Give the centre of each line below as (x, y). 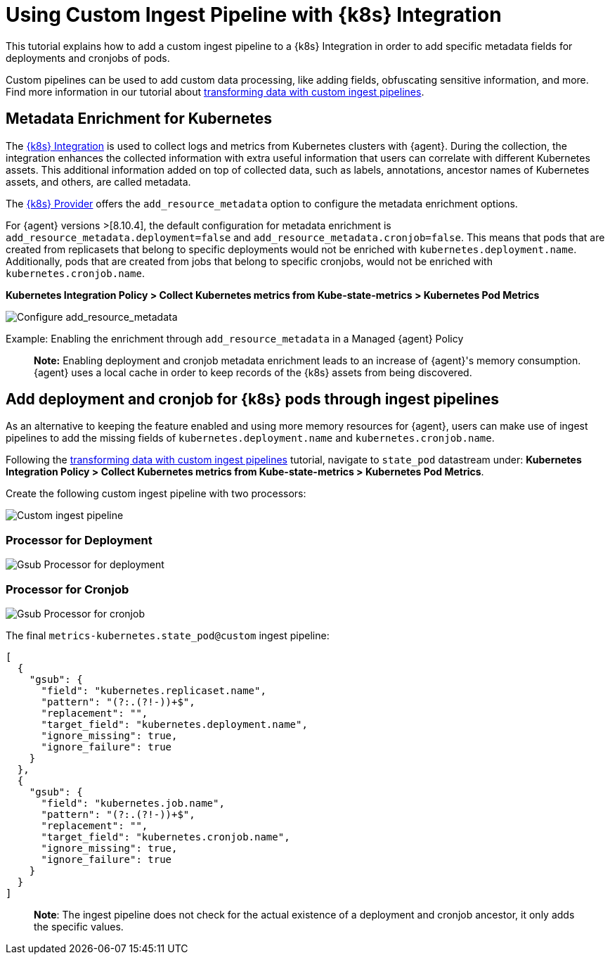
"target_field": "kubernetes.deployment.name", (174, 724)
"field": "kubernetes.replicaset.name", (154, 690)
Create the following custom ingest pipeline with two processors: (156, 494)
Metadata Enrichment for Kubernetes (139, 119)
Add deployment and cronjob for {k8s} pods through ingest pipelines (253, 399)
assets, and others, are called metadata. (98, 181)
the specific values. (79, 926)
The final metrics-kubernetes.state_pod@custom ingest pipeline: (168, 635)
